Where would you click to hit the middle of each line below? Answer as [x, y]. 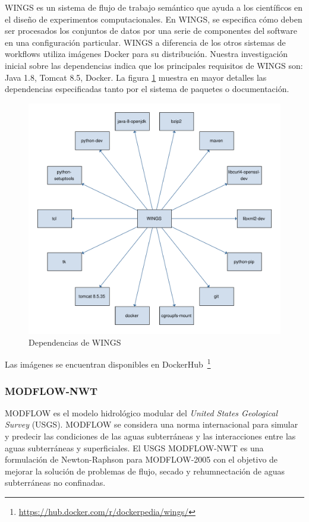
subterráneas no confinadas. [55, 483]
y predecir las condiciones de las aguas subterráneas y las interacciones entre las [150, 436]
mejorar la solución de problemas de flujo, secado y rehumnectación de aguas [145, 471]
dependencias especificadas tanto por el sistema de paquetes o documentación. [147, 89]
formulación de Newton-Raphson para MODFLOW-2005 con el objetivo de [141, 459]
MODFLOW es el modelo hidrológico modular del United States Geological [141, 412]
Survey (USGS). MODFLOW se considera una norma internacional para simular [152, 424]
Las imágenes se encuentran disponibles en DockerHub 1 [108, 363]
